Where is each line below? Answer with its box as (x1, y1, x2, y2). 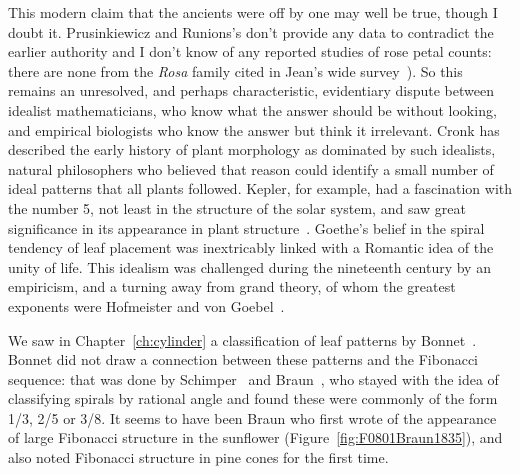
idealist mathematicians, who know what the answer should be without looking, (8, 99, 497, 120)
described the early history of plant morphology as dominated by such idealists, (8, 139, 496, 160)
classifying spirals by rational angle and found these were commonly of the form (8, 388, 498, 409)
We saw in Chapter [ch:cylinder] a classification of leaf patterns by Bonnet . (8, 329, 477, 350)
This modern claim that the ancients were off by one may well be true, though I (8, 2, 498, 22)
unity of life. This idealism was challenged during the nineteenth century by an (8, 256, 491, 277)
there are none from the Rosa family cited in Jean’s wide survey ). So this (8, 60, 463, 81)
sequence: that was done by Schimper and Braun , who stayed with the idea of (8, 368, 499, 389)
